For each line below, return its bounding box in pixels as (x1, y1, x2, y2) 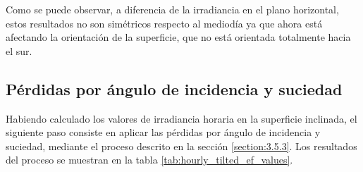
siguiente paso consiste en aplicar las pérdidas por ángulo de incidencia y (6, 125, 321, 140)
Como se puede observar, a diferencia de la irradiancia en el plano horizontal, (6, 2, 339, 16)
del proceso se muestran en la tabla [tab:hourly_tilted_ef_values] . (6, 152, 293, 167)
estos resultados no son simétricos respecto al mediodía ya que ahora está (6, 16, 323, 30)
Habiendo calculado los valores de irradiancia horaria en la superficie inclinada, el (6, 111, 357, 125)
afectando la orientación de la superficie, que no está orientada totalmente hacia (6, 30, 351, 44)
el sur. (6, 43, 32, 58)
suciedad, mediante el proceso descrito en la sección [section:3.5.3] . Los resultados (6, 138, 357, 153)
